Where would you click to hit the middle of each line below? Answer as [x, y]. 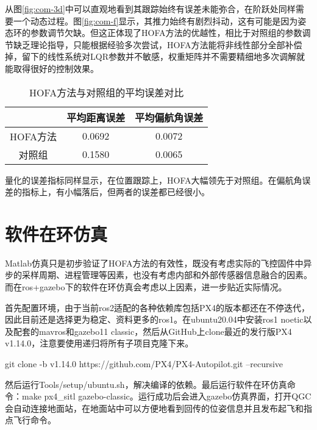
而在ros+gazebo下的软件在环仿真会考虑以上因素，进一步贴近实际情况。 [146, 287]
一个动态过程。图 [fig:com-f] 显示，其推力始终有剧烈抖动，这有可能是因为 [155, 20]
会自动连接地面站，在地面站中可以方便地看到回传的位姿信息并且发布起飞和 [154, 408]
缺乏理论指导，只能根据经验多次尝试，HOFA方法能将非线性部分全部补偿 [158, 44]
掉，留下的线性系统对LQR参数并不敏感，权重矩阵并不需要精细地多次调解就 [155, 56]
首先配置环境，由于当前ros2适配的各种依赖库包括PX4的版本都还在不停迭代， [158, 307]
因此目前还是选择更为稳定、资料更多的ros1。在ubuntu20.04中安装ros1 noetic [154, 319]
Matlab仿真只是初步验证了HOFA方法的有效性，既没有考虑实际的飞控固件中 [154, 263]
